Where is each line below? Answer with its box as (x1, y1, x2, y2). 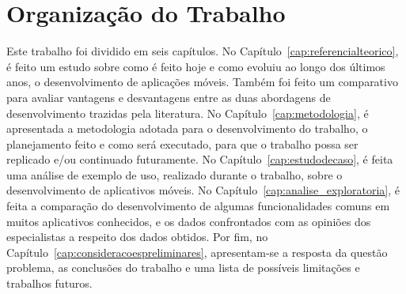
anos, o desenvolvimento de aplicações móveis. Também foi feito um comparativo (6, 73, 398, 90)
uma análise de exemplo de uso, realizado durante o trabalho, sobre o (6, 166, 343, 183)
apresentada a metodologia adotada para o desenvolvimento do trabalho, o (6, 120, 368, 137)
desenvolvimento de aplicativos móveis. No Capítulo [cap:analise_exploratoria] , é (6, 182, 400, 198)
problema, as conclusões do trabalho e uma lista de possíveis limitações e (6, 259, 360, 276)
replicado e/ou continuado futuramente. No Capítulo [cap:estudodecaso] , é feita (6, 151, 393, 168)
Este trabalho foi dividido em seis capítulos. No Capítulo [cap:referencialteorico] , (6, 43, 399, 59)
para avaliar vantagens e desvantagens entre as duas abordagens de (6, 89, 331, 105)
